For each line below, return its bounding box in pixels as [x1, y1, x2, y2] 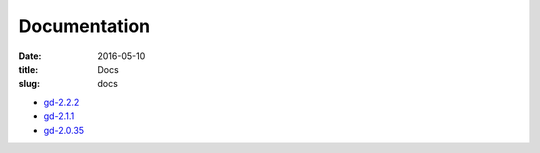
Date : [18, 50, 42, 62]
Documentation [18, 15, 151, 37]
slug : [18, 78, 40, 90]
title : [18, 63, 39, 75]
